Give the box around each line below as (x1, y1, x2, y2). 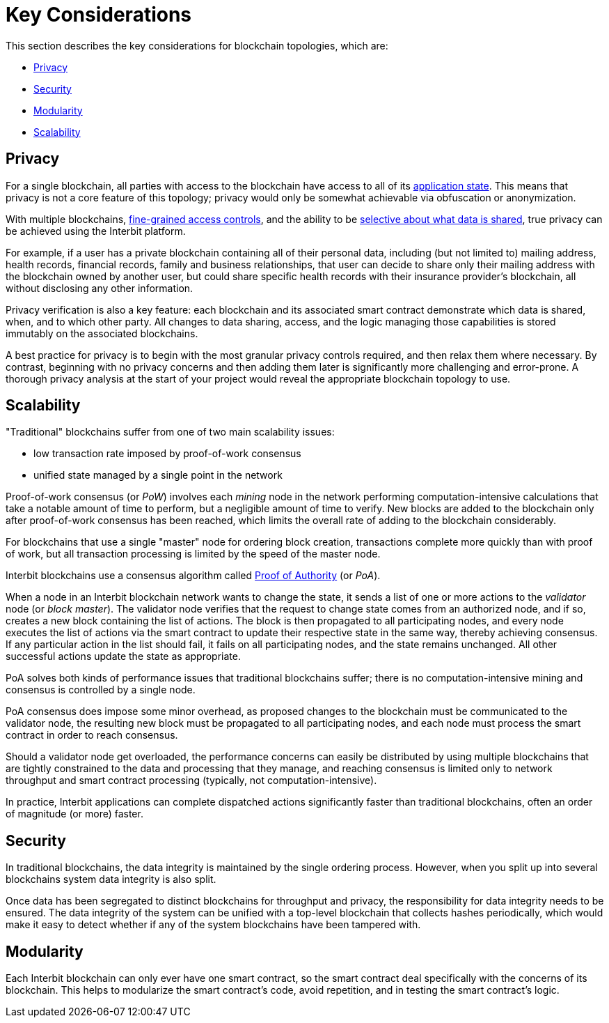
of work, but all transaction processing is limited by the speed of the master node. (6, 548, 381, 560)
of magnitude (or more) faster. (6, 808, 143, 820)
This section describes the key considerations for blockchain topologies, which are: (6, 39, 388, 52)
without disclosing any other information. (6, 282, 193, 294)
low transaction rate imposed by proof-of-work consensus (33, 447, 301, 460)
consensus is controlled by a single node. (6, 684, 196, 696)
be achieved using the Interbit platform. (6, 224, 186, 237)
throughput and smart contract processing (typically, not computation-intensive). (6, 774, 377, 787)
